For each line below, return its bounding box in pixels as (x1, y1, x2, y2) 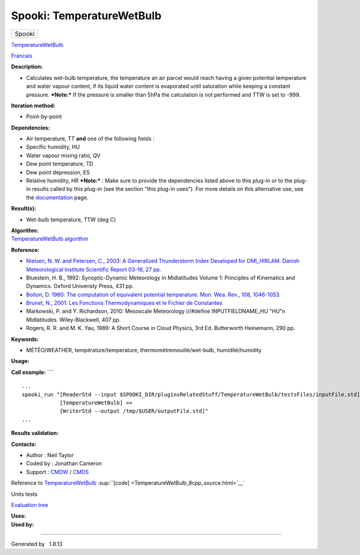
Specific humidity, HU (26, 143, 80, 151)
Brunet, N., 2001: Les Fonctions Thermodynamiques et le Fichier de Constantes (26, 299, 223, 307)
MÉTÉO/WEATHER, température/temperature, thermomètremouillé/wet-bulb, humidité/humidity (26, 347, 262, 354)
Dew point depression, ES (26, 169, 90, 176)
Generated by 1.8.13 (11, 541, 63, 548)
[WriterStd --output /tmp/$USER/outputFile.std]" (59, 408, 209, 415)
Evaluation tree (11, 501, 49, 508)
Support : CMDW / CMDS (26, 468, 89, 475)
